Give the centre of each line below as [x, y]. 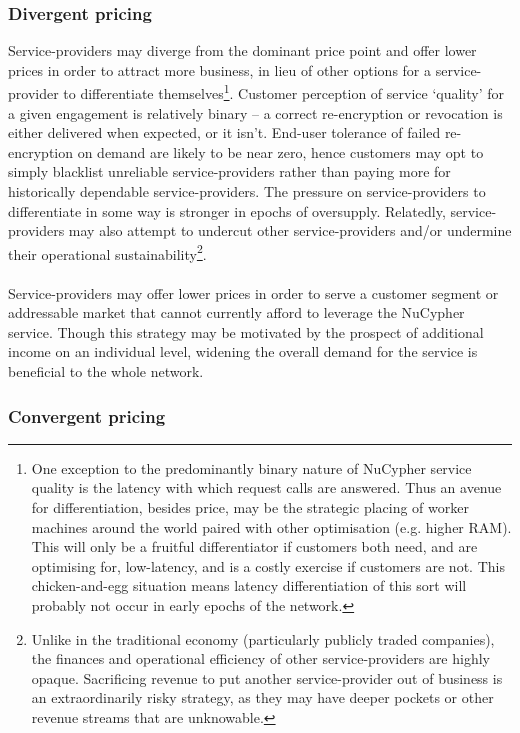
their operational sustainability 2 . [107, 252]
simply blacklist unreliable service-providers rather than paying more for [229, 171]
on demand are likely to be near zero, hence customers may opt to [280, 151]
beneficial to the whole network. [106, 371]
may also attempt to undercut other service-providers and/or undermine [290, 230]
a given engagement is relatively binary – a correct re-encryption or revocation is [255, 112]
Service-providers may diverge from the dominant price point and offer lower [242, 50]
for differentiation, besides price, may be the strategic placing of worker [250, 507]
